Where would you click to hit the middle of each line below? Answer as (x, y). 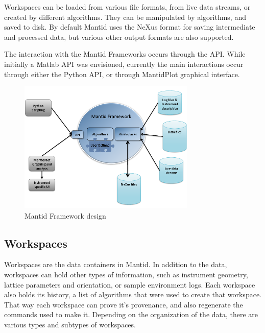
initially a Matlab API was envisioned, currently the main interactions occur (124, 64)
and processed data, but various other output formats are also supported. (119, 37)
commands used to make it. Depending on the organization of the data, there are (131, 314)
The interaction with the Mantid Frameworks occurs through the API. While (125, 54)
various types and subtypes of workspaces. (70, 324)
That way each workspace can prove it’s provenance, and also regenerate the (124, 304)
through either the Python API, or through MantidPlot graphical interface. (122, 74)
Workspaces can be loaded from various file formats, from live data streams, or (127, 7)
